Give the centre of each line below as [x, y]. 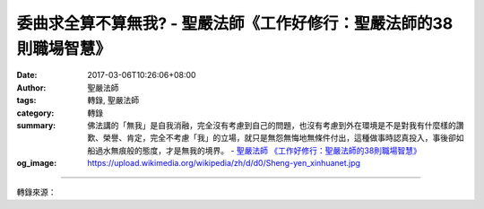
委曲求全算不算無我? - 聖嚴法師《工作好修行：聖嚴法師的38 [235, 23]
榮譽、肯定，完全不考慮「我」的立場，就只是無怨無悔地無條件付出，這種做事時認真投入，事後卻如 [283, 138]
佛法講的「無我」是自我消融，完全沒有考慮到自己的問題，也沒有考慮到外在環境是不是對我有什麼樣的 [272, 125]
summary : [36, 125]
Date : [27, 75]
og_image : [37, 163]
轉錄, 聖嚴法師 [113, 100]
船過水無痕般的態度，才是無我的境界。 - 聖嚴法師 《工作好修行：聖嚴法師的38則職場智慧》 [254, 150]
